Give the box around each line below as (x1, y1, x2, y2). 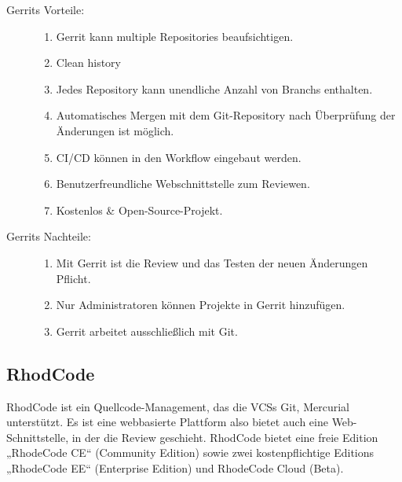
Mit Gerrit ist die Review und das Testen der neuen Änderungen (56, 254, 368, 270)
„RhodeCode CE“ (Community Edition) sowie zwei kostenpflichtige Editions (6, 444, 375, 461)
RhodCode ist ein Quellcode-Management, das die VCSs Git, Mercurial (6, 398, 349, 414)
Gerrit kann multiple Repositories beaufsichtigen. (56, 28, 294, 44)
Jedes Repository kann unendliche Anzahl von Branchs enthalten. (56, 80, 373, 97)
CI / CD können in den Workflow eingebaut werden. (56, 149, 301, 165)
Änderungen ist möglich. (56, 122, 174, 138)
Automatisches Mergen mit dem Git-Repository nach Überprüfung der (56, 107, 396, 123)
